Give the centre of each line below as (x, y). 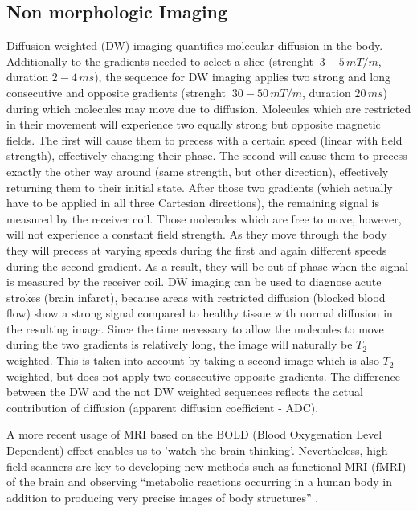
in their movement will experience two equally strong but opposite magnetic (194, 124)
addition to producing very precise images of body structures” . (163, 497)
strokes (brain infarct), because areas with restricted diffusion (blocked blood (196, 297)
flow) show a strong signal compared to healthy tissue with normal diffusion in (200, 313)
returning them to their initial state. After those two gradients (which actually (200, 187)
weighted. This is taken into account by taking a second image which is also (193, 360)
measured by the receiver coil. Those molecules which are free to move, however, (204, 218)
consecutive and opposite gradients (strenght (116, 92)
